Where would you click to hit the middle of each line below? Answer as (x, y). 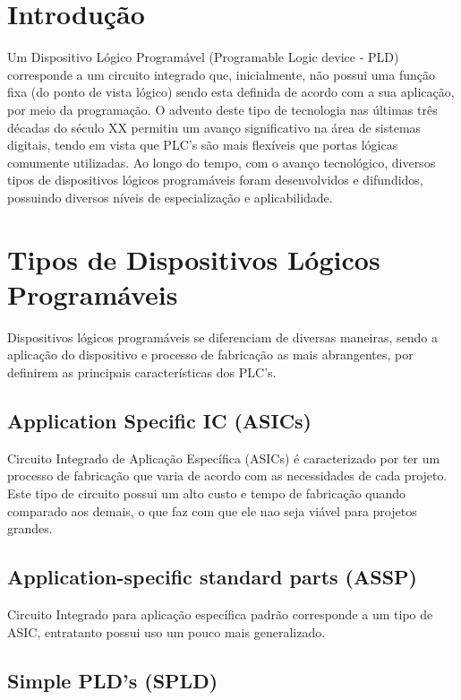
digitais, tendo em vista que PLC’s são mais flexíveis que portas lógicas (203, 145)
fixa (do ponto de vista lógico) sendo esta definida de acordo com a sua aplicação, (231, 92)
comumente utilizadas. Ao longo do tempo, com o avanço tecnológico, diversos (222, 162)
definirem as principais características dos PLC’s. (142, 372)
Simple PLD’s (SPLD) (113, 680)
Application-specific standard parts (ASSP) (212, 577)
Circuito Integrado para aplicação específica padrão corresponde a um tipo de (220, 614)
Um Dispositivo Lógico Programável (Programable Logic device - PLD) (203, 57)
